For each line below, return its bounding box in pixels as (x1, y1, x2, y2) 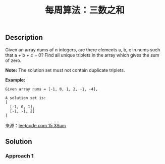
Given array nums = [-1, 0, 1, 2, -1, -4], (5, 87, 98, 92)
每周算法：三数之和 (44, 5, 125, 16)
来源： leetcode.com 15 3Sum (5, 122, 67, 128)
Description (5, 33, 43, 42)
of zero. (5, 57, 22, 63)
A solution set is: (5, 95, 46, 101)
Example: (5, 76, 26, 83)
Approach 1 (5, 152, 34, 159)
